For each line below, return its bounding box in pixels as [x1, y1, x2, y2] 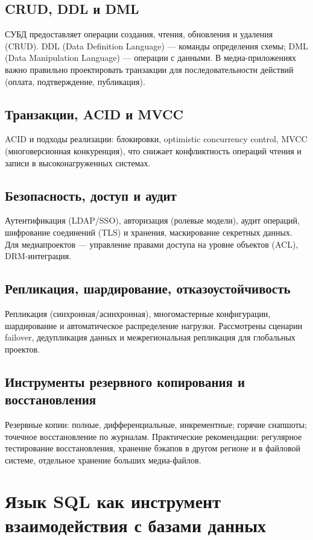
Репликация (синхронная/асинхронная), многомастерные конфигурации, [5, 307, 271, 319]
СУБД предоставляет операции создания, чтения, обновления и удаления [5, 28, 273, 40]
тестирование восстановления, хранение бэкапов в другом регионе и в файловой [5, 442, 301, 454]
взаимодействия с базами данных [5, 512, 267, 537]
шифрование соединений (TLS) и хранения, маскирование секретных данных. [5, 225, 292, 238]
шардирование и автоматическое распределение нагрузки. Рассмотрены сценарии [5, 319, 303, 331]
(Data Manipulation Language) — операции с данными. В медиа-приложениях [5, 51, 297, 64]
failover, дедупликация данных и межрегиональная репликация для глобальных [5, 331, 296, 344]
